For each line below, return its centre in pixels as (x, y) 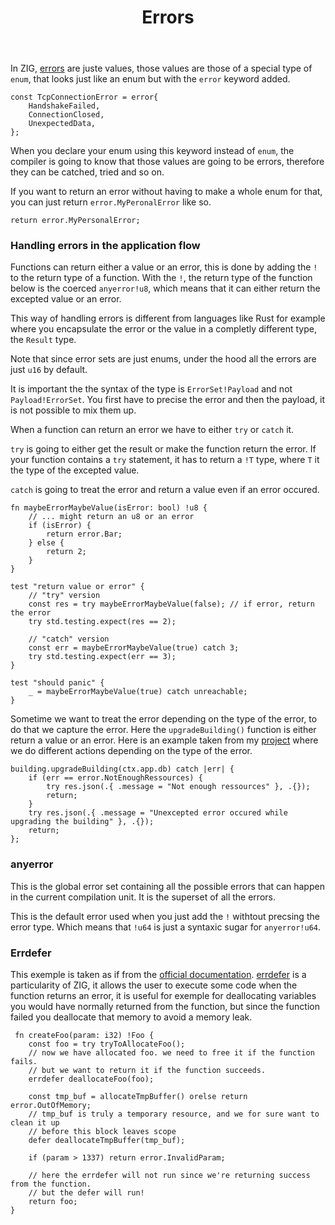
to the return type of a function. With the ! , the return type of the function (161, 278)
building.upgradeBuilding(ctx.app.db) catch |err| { (122, 769)
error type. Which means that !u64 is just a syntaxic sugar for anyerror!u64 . (165, 927)
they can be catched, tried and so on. (87, 172)
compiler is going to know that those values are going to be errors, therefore (167, 162)
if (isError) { (60, 526)
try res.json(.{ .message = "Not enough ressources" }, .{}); (178, 787)
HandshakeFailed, (64, 106)
